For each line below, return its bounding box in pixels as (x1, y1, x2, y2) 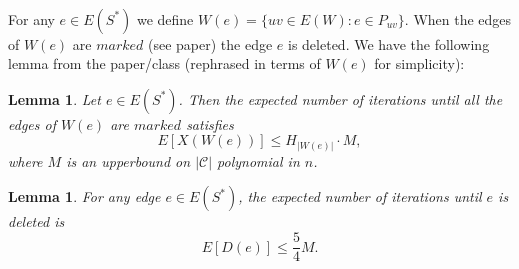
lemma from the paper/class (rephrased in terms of (8, 53, 321, 74)
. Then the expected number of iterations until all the (178, 88, 503, 109)
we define (136, 8, 194, 29)
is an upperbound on (66, 150, 191, 171)
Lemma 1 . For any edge (8, 186, 161, 207)
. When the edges (404, 8, 512, 29)
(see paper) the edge (147, 33, 273, 54)
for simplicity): (374, 53, 465, 74)
